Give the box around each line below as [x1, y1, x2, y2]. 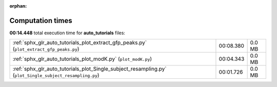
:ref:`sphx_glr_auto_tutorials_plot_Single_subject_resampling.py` [12, 66, 167, 73]
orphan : [9, 3, 27, 9]
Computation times [9, 16, 72, 25]
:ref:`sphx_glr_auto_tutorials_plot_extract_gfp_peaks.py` [12, 39, 147, 46]
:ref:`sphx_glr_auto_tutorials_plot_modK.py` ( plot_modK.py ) [12, 55, 152, 62]
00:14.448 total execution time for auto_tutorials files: [9, 30, 126, 36]
